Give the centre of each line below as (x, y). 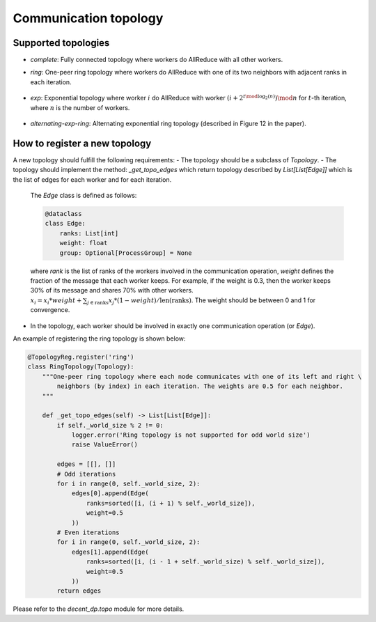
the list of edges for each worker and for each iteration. (92, 179)
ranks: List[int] (89, 233)
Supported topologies (61, 43)
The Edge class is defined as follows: (84, 196)
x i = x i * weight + (56, 301)
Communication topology (88, 18)
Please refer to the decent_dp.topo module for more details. (99, 609)
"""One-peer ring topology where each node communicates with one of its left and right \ (202, 376)
